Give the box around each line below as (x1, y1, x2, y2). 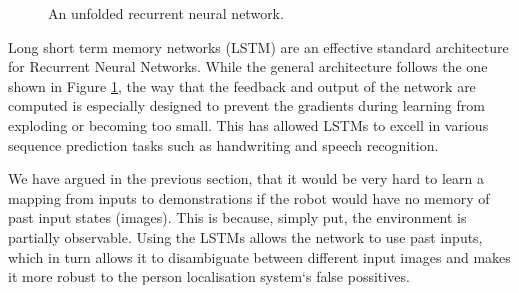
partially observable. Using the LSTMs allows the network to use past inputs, (8, 226, 483, 247)
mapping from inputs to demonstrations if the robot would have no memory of (8, 187, 490, 208)
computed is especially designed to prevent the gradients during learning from (8, 95, 485, 116)
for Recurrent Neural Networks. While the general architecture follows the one (8, 56, 488, 77)
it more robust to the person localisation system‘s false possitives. (8, 266, 410, 287)
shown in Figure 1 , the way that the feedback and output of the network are (8, 75, 476, 96)
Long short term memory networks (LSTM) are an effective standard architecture (8, 36, 509, 57)
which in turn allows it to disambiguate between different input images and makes (8, 246, 511, 267)
